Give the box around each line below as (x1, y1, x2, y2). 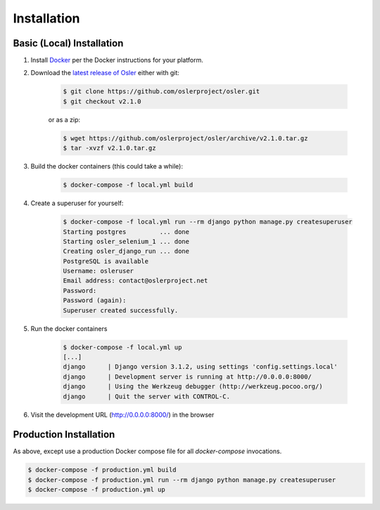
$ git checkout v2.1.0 (63, 97, 141, 105)
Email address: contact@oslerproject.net (63, 277, 208, 285)
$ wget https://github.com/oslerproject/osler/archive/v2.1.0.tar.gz (63, 134, 308, 142)
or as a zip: (48, 115, 81, 124)
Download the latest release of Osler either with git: (30, 69, 179, 77)
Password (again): (63, 296, 127, 305)
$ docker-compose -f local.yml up (63, 343, 182, 351)
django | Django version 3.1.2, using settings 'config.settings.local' (63, 362, 338, 371)
